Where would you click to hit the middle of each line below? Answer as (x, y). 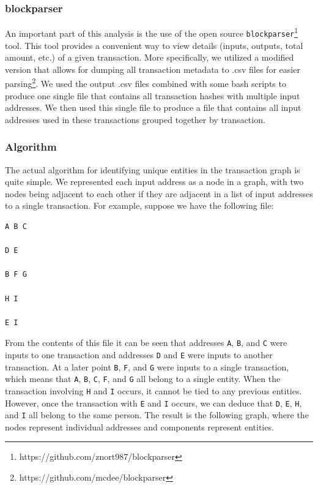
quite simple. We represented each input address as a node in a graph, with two (154, 182)
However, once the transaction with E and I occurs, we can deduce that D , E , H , (153, 403)
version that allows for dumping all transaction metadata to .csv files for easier (153, 69)
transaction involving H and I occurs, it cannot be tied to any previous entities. (153, 390)
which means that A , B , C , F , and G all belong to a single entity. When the (143, 379)
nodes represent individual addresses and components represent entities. (139, 426)
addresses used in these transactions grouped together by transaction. (135, 119)
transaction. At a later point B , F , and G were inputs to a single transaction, (147, 366)
